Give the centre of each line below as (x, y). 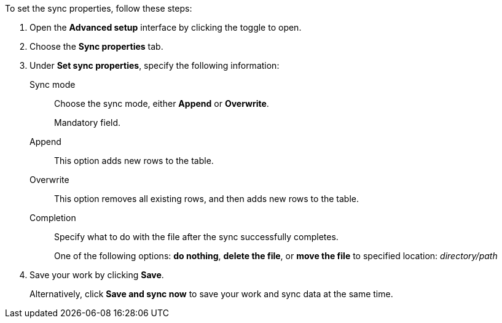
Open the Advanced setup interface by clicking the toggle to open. (166, 27)
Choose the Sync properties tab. (96, 46)
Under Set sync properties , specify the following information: (155, 65)
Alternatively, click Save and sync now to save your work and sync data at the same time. (211, 294)
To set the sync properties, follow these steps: (99, 8)
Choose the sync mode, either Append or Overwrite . (162, 103)
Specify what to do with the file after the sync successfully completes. (196, 237)
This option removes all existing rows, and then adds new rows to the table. (207, 199)
